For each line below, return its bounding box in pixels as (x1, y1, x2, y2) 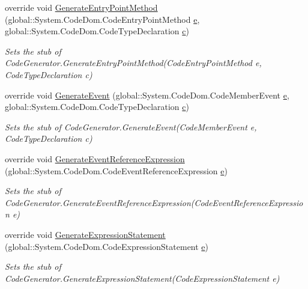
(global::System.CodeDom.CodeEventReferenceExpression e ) (5, 164, 228, 177)
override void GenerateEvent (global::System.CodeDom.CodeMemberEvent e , (5, 88, 289, 101)
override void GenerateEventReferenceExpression (5, 152, 185, 165)
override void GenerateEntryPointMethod (5, 1, 158, 13)
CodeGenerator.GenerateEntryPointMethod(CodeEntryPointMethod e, (5, 56, 262, 69)
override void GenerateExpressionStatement (5, 228, 166, 240)
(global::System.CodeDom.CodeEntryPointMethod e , (5, 13, 200, 25)
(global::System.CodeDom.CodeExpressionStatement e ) (5, 240, 209, 252)
